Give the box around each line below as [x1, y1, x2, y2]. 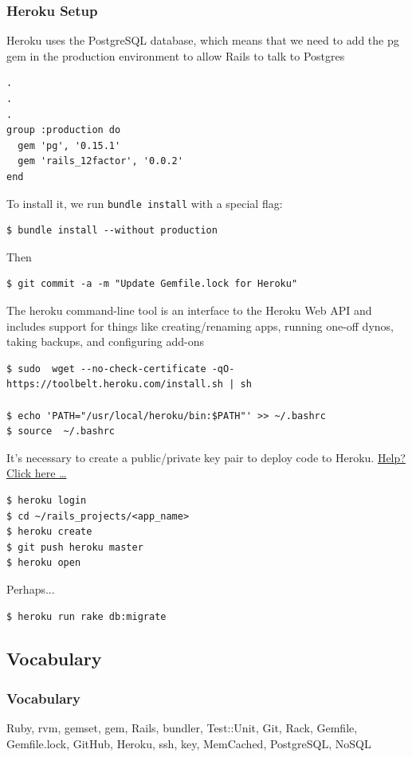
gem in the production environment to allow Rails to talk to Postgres [6, 47, 345, 64]
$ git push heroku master [6, 541, 143, 553]
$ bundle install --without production [6, 225, 218, 237]
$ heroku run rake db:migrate [6, 610, 167, 622]
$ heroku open [6, 557, 81, 569]
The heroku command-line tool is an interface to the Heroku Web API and [6, 302, 372, 318]
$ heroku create [6, 526, 92, 538]
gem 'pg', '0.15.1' [18, 139, 121, 151]
